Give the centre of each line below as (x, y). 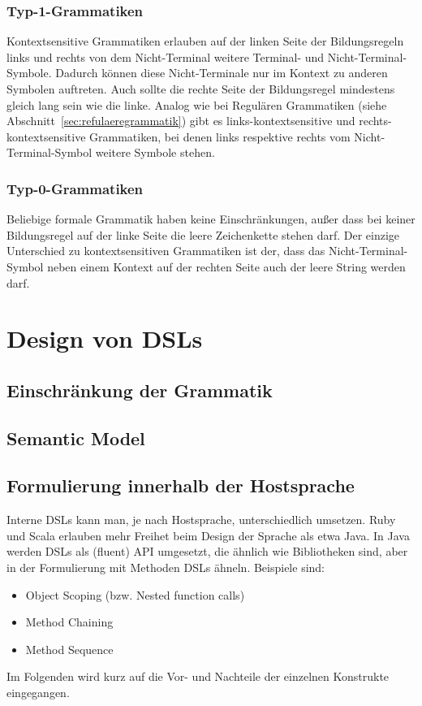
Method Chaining (69, 622)
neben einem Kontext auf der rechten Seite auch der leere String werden (226, 266)
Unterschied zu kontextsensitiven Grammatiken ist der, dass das (166, 251)
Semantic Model (76, 437)
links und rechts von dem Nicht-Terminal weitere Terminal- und (166, 56)
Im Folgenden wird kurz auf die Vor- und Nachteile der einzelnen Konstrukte (198, 676)
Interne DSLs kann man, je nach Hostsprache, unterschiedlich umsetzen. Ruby (201, 520)
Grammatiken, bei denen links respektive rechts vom (220, 136)
